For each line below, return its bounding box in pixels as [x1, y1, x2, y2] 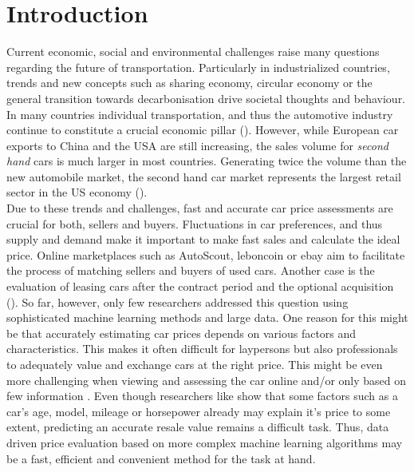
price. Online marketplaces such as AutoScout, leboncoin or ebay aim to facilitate [6, 246, 405, 263]
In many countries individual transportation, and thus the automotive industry [6, 105, 393, 122]
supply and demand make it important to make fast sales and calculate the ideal [6, 231, 400, 248]
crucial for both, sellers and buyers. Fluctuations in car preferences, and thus [6, 215, 383, 232]
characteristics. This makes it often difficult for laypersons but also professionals [6, 340, 398, 357]
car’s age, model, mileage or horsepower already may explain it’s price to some [6, 403, 391, 419]
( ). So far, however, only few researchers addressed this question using [6, 293, 349, 310]
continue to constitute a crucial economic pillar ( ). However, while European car [6, 121, 399, 138]
